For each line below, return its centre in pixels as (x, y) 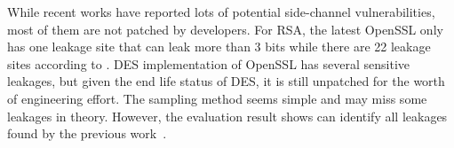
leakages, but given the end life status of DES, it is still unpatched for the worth (226, 81)
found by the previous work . (87, 133)
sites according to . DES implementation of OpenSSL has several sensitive (208, 63)
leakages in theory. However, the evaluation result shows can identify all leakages (227, 116)
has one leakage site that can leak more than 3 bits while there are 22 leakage (219, 47)
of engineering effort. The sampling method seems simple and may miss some (217, 98)
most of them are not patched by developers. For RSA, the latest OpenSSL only (225, 29)
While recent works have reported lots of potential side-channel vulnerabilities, (221, 12)
